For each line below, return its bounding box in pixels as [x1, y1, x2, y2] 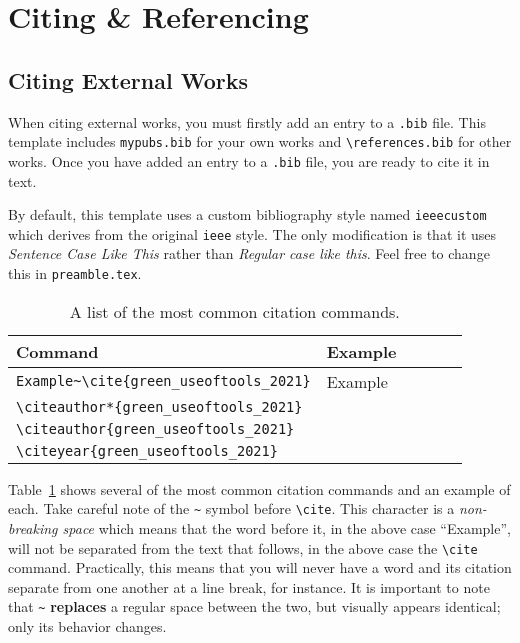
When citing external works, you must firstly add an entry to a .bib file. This [8, 111, 486, 132]
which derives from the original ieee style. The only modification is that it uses [8, 223, 497, 244]
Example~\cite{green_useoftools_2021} [16, 373, 311, 390]
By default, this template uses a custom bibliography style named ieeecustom [8, 204, 487, 225]
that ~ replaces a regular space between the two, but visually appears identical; [8, 596, 501, 617]
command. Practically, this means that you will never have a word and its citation [8, 557, 512, 578]
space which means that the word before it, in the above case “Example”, [62, 517, 511, 538]
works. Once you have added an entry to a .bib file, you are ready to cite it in [8, 150, 490, 171]
